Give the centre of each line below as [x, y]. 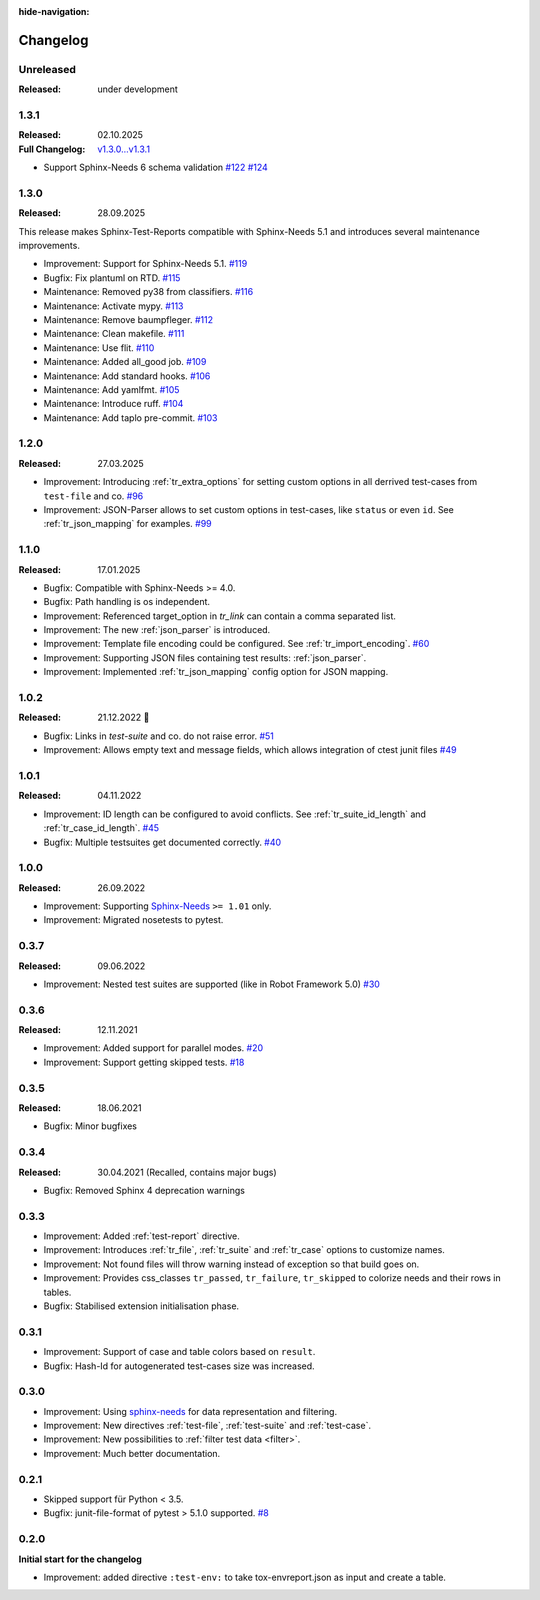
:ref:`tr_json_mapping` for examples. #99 [127, 524]
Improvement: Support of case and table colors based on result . [179, 1352]
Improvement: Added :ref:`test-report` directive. [141, 1236]
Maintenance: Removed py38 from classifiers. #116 [148, 292]
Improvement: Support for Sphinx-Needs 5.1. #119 [145, 264]
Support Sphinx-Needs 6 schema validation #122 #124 [156, 167]
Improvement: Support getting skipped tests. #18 [144, 1062]
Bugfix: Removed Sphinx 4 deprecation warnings [144, 1190]
